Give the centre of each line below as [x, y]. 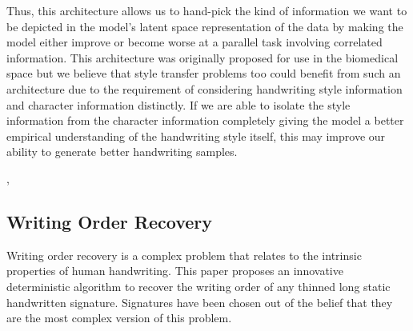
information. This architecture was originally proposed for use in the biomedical [202, 57]
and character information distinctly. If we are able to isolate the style [178, 104]
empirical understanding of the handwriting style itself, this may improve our [196, 136]
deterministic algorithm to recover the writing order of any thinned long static [198, 286]
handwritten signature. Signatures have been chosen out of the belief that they [200, 302]
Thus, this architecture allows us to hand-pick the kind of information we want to [207, 10]
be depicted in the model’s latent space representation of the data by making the [205, 26]
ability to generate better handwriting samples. [122, 152]
